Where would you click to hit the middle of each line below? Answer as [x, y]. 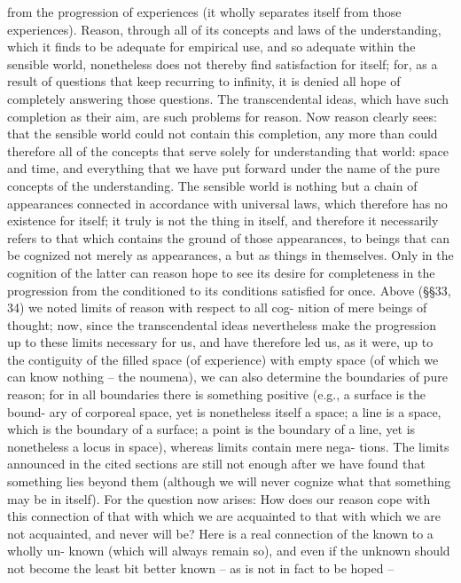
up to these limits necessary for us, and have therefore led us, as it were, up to [220, 342]
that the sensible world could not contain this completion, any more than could [223, 134]
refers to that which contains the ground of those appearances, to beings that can [229, 237]
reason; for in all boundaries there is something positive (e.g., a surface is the [217, 394]
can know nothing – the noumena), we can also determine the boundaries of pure [227, 377]
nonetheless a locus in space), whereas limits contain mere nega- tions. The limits [228, 446]
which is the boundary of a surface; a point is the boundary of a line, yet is [211, 429]
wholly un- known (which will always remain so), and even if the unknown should [229, 551]
